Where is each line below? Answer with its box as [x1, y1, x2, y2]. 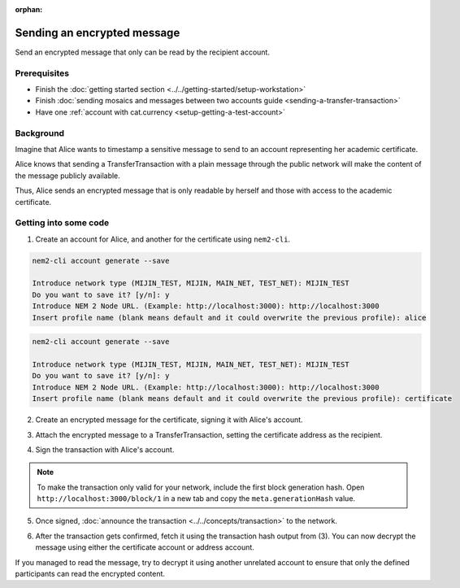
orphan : [15, 5, 43, 14]
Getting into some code [15, 217, 110, 229]
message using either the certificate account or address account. [35, 542, 255, 552]
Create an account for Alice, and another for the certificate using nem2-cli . [35, 234, 291, 244]
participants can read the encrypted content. [15, 569, 166, 579]
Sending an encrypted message [15, 25, 180, 40]
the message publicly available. [15, 171, 121, 181]
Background [15, 127, 65, 138]
